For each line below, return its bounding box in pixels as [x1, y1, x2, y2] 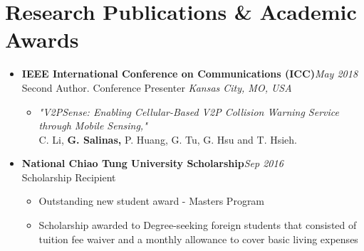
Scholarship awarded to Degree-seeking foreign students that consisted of [38, 218, 357, 233]
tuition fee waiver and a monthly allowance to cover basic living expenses [38, 231, 358, 246]
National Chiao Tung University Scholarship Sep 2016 [21, 156, 284, 171]
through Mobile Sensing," [38, 118, 147, 133]
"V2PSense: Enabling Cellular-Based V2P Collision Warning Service [38, 104, 339, 119]
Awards [5, 25, 79, 54]
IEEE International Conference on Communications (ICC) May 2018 [21, 66, 358, 81]
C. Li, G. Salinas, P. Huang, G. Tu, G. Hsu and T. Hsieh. [38, 132, 297, 146]
